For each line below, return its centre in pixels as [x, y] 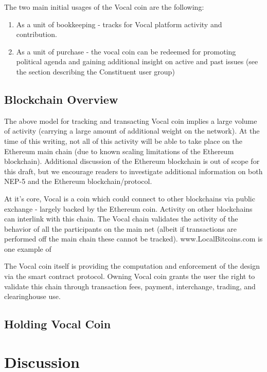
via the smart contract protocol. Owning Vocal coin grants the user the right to [130, 276]
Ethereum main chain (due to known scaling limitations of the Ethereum [119, 151]
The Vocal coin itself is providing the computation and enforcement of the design [132, 266]
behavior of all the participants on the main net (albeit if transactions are [120, 228]
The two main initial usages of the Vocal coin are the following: [104, 7]
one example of [28, 248]
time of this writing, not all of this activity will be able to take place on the [123, 141]
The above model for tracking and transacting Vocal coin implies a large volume [131, 120]
